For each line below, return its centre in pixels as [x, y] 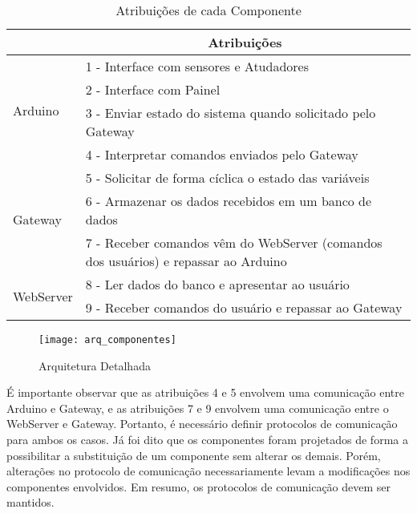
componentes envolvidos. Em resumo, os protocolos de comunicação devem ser [199, 486]
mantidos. [30, 502]
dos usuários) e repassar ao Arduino [186, 261]
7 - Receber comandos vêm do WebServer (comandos [234, 242]
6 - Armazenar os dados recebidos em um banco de [229, 201]
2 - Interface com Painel [153, 89]
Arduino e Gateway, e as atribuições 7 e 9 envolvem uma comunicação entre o [198, 408]
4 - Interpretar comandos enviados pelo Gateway [222, 154]
